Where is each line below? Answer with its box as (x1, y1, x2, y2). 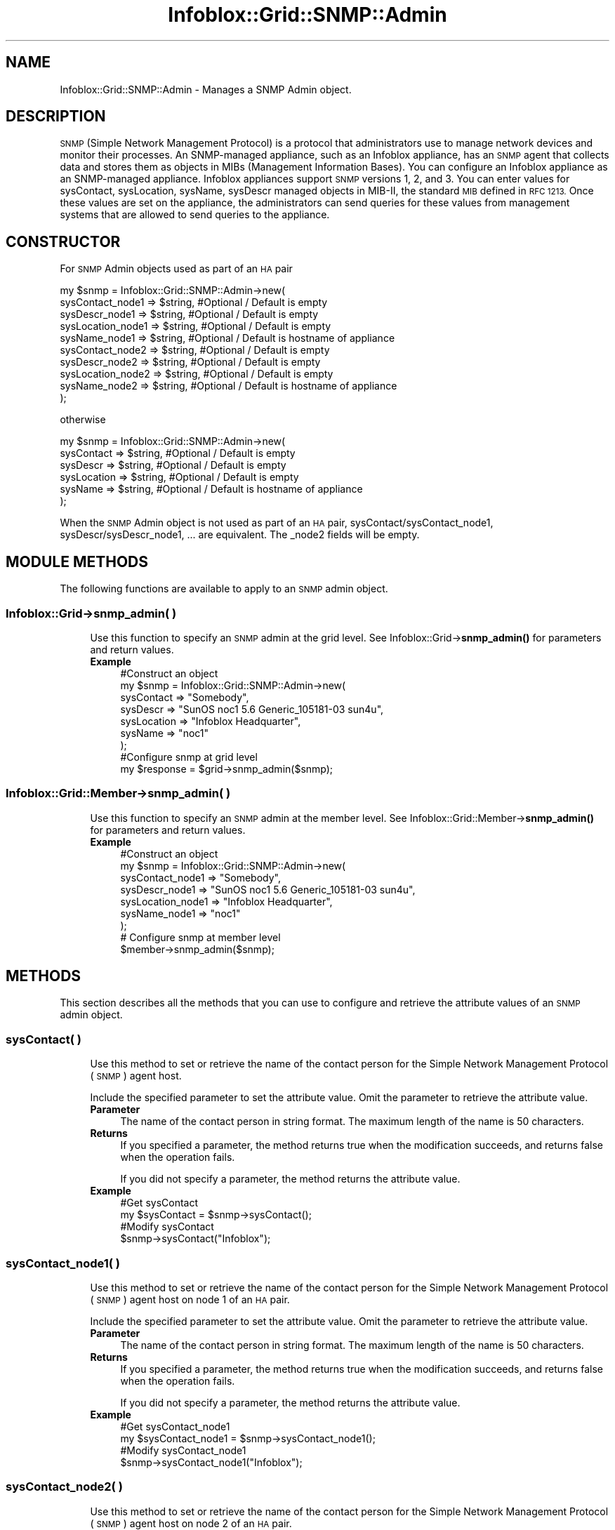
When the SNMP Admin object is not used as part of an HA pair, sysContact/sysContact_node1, (60, 517, 494, 529)
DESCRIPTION (6, 107, 106, 126)
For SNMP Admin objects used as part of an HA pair (60, 262, 293, 275)
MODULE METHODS (6, 552, 149, 571)
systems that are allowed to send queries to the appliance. (60, 208, 330, 221)
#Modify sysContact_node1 (120, 1444, 246, 1456)
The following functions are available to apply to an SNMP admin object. (60, 583, 388, 595)
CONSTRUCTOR (6, 232, 121, 251)
